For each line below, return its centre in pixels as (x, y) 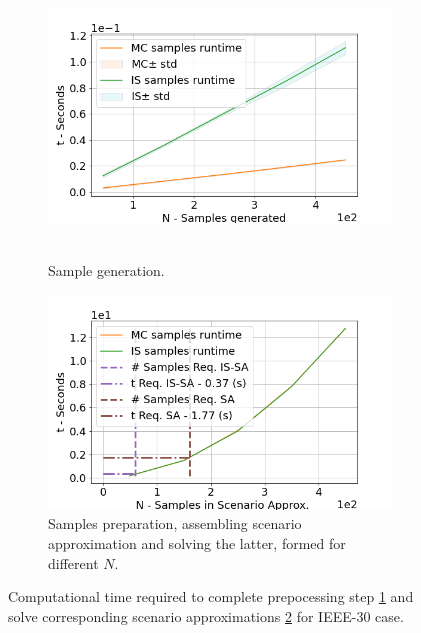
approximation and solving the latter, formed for (197, 542)
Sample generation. (106, 270)
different (73, 562)
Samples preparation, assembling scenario (175, 523)
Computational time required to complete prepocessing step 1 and (211, 596)
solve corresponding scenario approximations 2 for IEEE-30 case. (206, 615)
